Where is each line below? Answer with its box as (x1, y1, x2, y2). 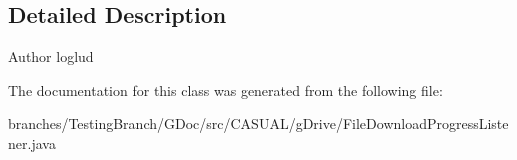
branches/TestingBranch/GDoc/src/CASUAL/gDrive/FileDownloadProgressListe (8, 113, 509, 134)
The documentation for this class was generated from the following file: (8, 79, 443, 100)
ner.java (8, 132, 56, 153)
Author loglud (8, 46, 94, 67)
